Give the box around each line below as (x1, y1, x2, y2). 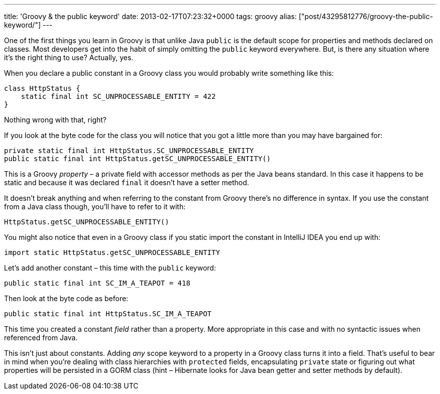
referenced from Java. (4, 333, 78, 342)
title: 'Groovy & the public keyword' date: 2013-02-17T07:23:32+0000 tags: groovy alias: (4, 12, 297, 21)
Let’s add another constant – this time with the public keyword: (4, 264, 216, 272)
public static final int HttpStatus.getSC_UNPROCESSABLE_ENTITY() (4, 155, 271, 163)
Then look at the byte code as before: (4, 294, 129, 303)
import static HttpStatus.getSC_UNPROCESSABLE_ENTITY (4, 248, 220, 256)
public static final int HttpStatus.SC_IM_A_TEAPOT (4, 310, 212, 318)
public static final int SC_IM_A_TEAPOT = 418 (4, 279, 190, 287)
